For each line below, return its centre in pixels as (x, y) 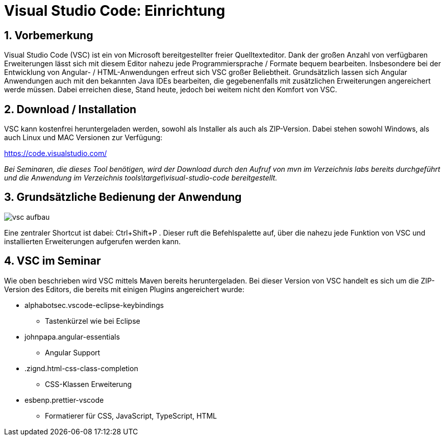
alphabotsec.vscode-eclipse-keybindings (94, 305)
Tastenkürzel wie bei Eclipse (93, 321)
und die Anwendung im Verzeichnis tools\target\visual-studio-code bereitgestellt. (141, 178)
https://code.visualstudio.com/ (56, 153)
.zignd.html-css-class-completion (81, 368)
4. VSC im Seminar (53, 261)
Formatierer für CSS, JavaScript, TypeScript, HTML (131, 416)
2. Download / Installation (70, 109)
